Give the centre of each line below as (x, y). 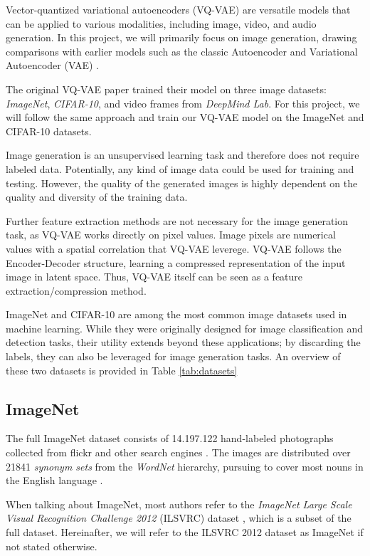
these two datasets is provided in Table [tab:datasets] (122, 370)
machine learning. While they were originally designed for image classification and (185, 328)
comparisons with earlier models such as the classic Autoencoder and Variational (182, 51)
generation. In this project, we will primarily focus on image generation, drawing (181, 37)
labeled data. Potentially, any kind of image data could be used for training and (180, 168)
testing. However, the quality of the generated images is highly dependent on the (182, 183)
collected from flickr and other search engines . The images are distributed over (178, 452)
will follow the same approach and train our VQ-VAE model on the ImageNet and (185, 117)
